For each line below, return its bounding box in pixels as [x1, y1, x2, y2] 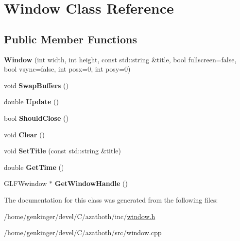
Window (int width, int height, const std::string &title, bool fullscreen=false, [4, 54, 237, 64]
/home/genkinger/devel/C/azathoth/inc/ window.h [4, 211, 155, 221]
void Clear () [4, 129, 45, 139]
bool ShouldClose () [4, 112, 69, 123]
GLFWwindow [4, 178, 47, 188]
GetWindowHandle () [54, 178, 128, 188]
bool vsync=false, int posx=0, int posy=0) [4, 64, 131, 74]
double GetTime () [4, 162, 64, 172]
